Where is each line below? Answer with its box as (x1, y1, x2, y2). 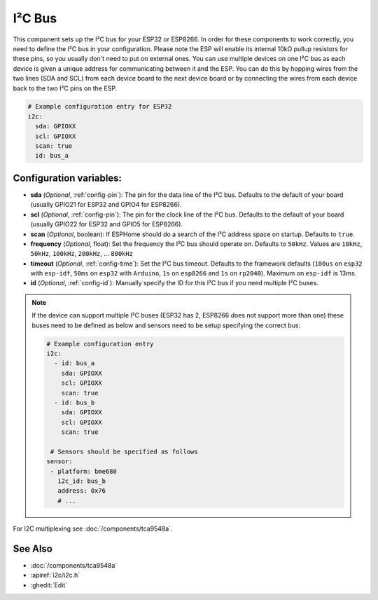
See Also (13, 543, 52, 554)
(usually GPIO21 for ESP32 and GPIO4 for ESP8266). (30, 200, 182, 209)
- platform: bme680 (50, 467, 117, 475)
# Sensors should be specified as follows (50, 447, 199, 456)
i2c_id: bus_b (57, 477, 106, 485)
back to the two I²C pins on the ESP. (13, 84, 118, 93)
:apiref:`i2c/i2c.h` (30, 571, 80, 580)
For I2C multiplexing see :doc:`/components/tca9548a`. (13, 524, 173, 533)
